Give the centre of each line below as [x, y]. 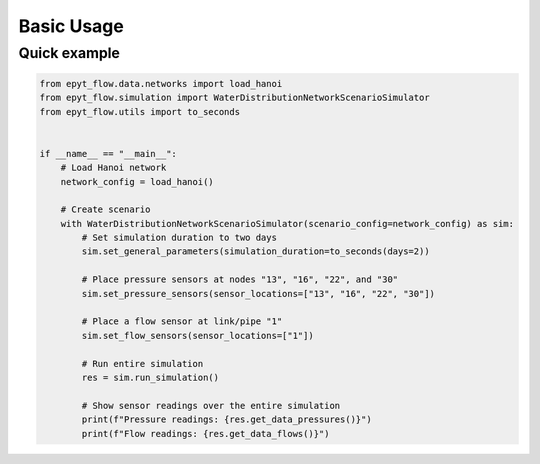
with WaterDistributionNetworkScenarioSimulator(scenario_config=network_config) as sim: [287, 223]
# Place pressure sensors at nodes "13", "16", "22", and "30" [240, 279]
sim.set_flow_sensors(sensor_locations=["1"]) [197, 335]
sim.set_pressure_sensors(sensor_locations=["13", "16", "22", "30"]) [258, 293]
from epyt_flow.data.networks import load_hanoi [161, 83]
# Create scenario [105, 209]
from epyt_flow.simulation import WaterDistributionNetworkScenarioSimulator [234, 98]
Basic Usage [71, 26]
